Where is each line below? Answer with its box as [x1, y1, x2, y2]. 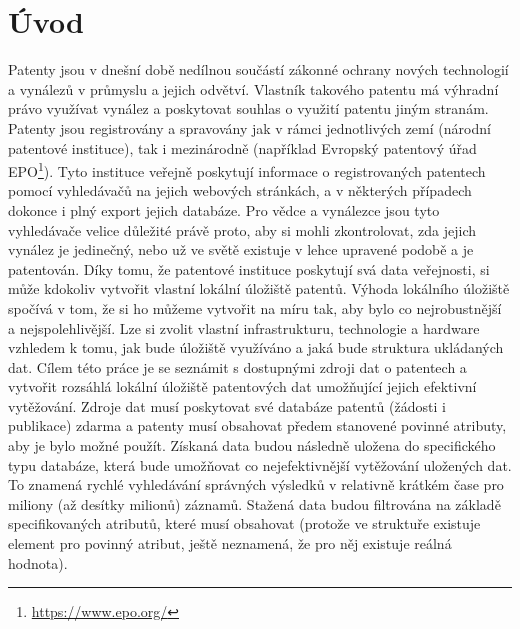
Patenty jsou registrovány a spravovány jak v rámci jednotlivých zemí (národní [8, 117, 491, 138]
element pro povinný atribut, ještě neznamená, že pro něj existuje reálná [8, 533, 452, 554]
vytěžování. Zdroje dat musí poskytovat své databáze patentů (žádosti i [8, 395, 446, 416]
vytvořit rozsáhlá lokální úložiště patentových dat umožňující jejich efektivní [8, 376, 477, 397]
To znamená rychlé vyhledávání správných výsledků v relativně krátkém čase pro [8, 474, 504, 495]
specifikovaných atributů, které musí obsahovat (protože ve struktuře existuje [8, 513, 481, 534]
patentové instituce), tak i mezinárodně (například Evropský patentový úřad [8, 137, 477, 158]
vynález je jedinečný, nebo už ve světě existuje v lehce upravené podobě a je [8, 239, 474, 260]
